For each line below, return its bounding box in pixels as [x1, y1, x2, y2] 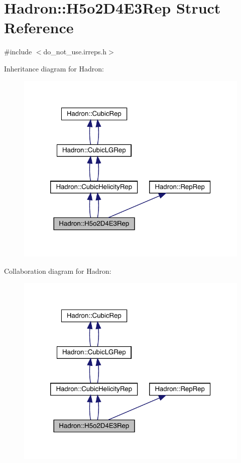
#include [4, 46, 32, 57]
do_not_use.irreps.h [43, 46, 107, 57]
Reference [4, 17, 74, 38]
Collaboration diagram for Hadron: [4, 265, 111, 276]
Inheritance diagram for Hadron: [4, 63, 104, 73]
